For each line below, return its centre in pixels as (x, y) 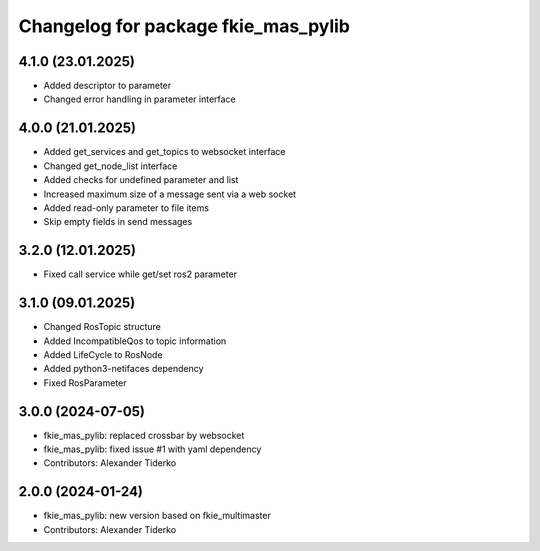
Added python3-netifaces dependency (123, 369)
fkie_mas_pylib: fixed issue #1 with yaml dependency (152, 449)
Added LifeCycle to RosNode (103, 354)
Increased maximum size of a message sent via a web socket (170, 194)
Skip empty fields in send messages (118, 222)
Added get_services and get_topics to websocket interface (164, 152)
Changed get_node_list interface (110, 166)
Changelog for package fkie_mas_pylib (184, 26)
